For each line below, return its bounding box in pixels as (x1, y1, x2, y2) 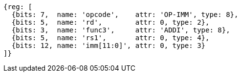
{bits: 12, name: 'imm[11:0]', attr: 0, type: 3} (11, 42, 206, 49)
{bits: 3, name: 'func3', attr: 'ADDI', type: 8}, (11, 26, 230, 34)
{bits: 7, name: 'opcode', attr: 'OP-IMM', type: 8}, (11, 11, 239, 18)
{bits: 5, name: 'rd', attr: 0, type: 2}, (11, 18, 210, 26)
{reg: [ (3, 3, 33, 11)
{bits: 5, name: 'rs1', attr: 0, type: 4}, (11, 34, 210, 42)
